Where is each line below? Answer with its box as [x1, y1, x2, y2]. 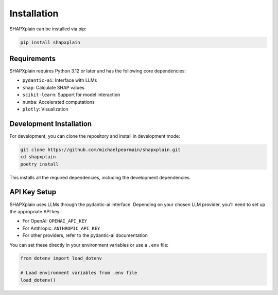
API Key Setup [9, 188, 57, 196]
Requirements [9, 54, 56, 63]
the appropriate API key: [9, 208, 61, 214]
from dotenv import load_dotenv [20, 255, 102, 262]
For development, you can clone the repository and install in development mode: [9, 133, 180, 139]
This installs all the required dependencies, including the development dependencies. [9, 174, 191, 180]
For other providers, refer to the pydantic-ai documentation [22, 232, 148, 238]
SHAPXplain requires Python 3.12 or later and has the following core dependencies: [9, 68, 186, 74]
